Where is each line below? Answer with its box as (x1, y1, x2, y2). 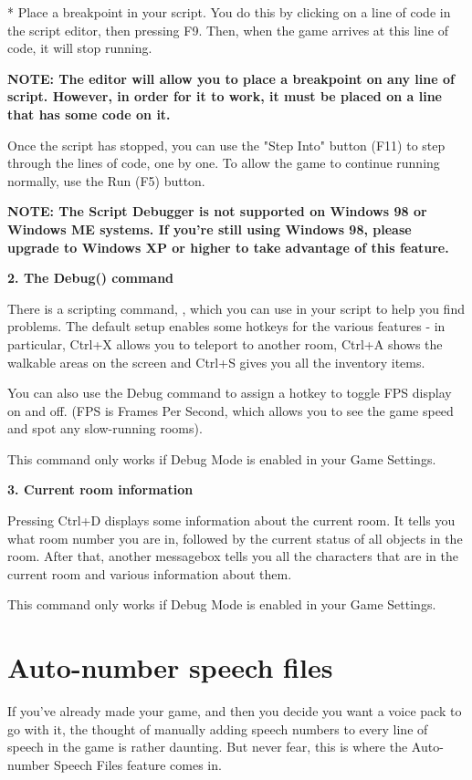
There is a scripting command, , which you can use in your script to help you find (7, 298, 465, 317)
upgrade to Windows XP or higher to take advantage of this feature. (7, 237, 449, 256)
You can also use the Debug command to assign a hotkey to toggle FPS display (7, 383, 452, 402)
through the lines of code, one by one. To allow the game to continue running (7, 153, 440, 172)
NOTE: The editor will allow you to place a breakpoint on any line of (7, 68, 455, 88)
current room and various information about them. (7, 564, 292, 583)
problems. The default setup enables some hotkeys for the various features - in (7, 317, 446, 336)
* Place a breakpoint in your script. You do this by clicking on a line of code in (7, 3, 451, 21)
